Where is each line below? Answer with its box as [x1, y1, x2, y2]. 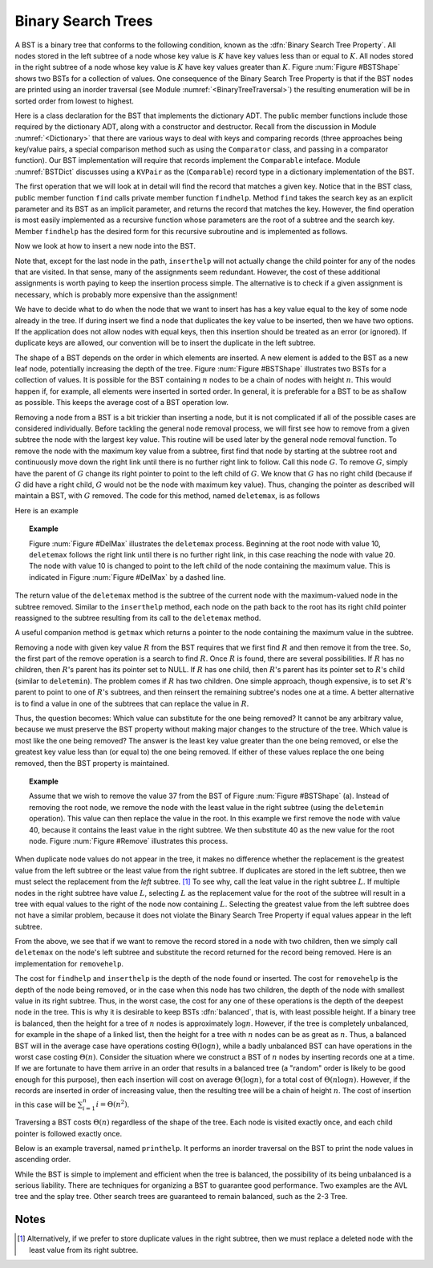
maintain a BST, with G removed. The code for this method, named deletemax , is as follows [14, 491, 321, 500]
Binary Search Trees [14, 12, 153, 30]
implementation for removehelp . [14, 958, 124, 968]
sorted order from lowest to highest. [14, 96, 134, 106]
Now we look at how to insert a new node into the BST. [14, 241, 196, 251]
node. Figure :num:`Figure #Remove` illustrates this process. [29, 836, 229, 845]
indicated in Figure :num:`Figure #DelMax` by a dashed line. [29, 572, 226, 581]
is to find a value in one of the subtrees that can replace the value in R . [14, 699, 249, 708]
